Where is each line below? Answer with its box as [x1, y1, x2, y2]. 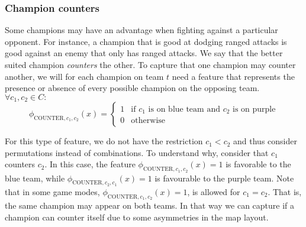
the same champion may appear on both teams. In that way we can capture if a [5, 199, 295, 212]
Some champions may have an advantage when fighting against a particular [5, 24, 278, 36]
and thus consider [233, 135, 297, 147]
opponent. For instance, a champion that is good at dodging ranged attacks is [5, 35, 287, 47]
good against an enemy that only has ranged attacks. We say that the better [5, 47, 283, 59]
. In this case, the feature [44, 158, 136, 170]
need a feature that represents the [172, 70, 295, 82]
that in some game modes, [5, 185, 100, 197]
